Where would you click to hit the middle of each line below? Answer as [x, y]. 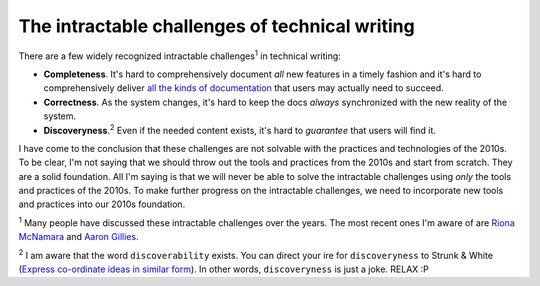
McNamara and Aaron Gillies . [78, 237]
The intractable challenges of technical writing [216, 26]
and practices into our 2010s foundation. [102, 204]
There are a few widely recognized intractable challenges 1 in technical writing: [180, 55]
